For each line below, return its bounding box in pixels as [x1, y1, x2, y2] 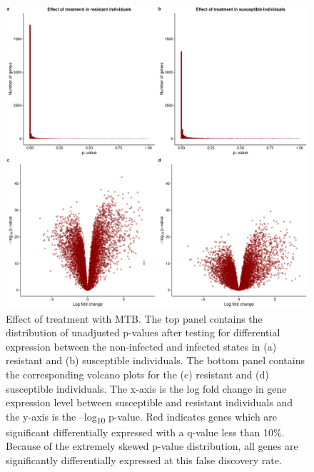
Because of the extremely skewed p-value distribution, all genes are [6, 438, 298, 453]
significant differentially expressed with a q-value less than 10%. [6, 424, 285, 439]
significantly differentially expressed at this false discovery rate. [6, 453, 282, 468]
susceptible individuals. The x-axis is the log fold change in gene [6, 381, 287, 396]
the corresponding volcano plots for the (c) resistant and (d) [6, 366, 269, 381]
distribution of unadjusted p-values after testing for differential [6, 325, 280, 340]
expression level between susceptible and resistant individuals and [6, 395, 293, 410]
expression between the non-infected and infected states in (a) [6, 338, 277, 353]
